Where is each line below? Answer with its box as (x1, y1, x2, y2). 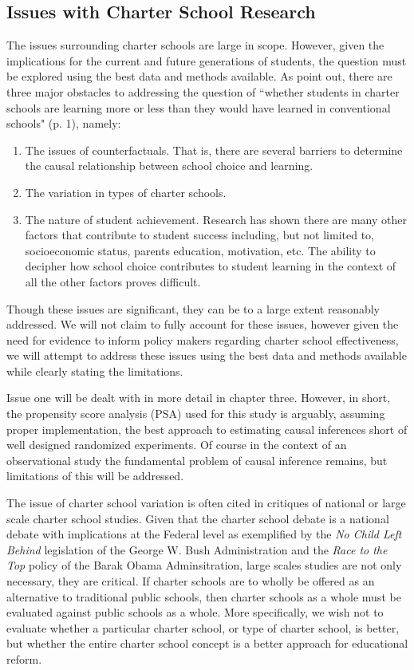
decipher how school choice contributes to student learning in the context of (25, 258, 396, 274)
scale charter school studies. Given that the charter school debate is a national (6, 510, 389, 526)
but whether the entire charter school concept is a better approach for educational (6, 635, 408, 652)
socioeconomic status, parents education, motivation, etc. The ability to (25, 242, 376, 258)
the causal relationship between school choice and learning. (25, 157, 313, 174)
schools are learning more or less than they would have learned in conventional (6, 99, 391, 116)
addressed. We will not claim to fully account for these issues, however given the (6, 316, 399, 333)
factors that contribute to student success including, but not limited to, (25, 227, 375, 243)
